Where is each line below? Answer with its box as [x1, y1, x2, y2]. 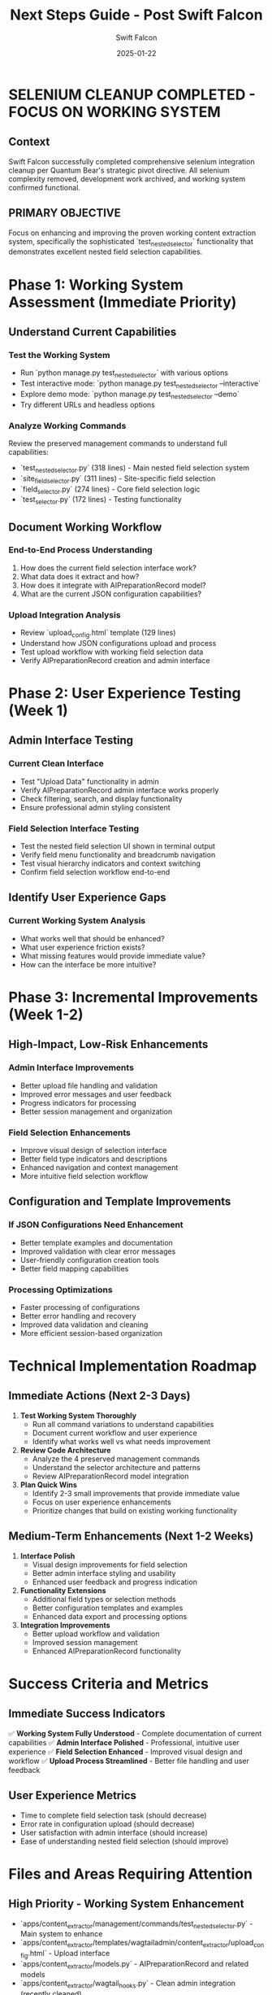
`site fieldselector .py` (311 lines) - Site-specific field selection [19, 474, 216, 485]
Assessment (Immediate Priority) [8, 293, 237, 311]
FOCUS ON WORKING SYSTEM [8, 103, 221, 121]
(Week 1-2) [8, 1005, 84, 1024]
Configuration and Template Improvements [8, 1194, 231, 1209]
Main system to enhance [19, 1929, 103, 1939]
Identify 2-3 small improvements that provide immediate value [32, 1488, 240, 1498]
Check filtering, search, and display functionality [19, 793, 183, 803]
